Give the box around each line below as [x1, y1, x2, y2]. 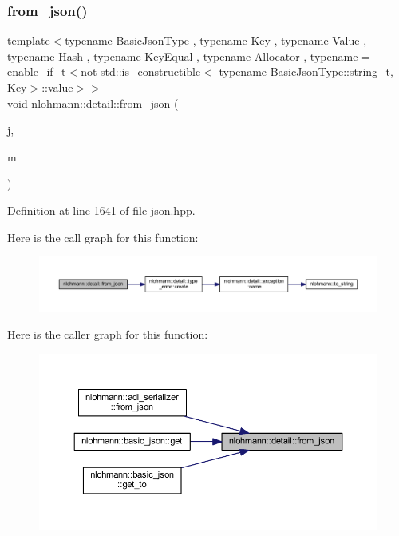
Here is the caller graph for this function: [7, 326, 208, 343]
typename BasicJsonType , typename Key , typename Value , [65, 32, 367, 49]
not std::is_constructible [81, 63, 201, 80]
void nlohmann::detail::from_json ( [7, 94, 179, 111]
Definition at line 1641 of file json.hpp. [7, 201, 196, 218]
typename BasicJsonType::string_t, [219, 63, 393, 80]
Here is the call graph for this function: [7, 228, 199, 245]
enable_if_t [7, 63, 66, 80]
